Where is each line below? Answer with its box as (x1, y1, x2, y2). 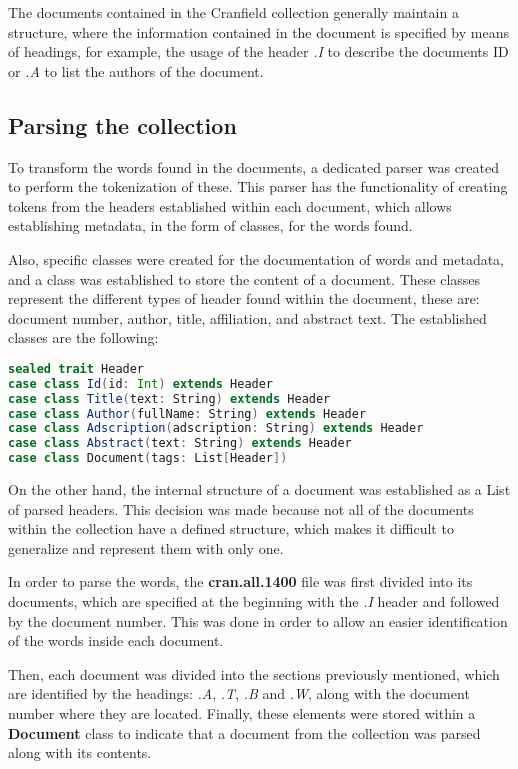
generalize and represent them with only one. (8, 537, 284, 558)
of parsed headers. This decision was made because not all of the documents (8, 498, 474, 519)
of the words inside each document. (8, 630, 224, 651)
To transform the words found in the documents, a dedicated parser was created (8, 156, 499, 177)
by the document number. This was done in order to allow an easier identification (8, 610, 508, 631)
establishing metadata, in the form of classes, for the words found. (8, 215, 413, 236)
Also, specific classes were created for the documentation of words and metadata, (8, 248, 505, 269)
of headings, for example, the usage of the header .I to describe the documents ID (8, 41, 509, 62)
